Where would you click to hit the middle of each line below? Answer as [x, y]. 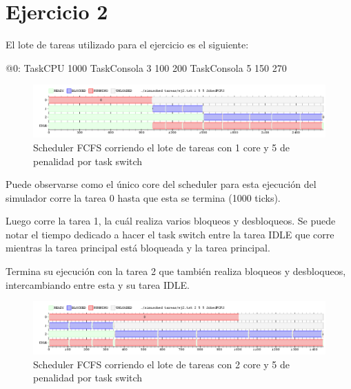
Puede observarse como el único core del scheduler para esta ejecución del [161, 184]
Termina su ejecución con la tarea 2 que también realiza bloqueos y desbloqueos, [176, 271]
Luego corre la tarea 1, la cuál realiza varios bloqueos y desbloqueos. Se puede [171, 221]
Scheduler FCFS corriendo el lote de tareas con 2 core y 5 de [162, 364]
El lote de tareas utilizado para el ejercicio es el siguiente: [127, 45]
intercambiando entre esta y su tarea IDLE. [98, 284]
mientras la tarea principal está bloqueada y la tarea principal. [138, 248]
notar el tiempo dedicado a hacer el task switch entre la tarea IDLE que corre [170, 234]
